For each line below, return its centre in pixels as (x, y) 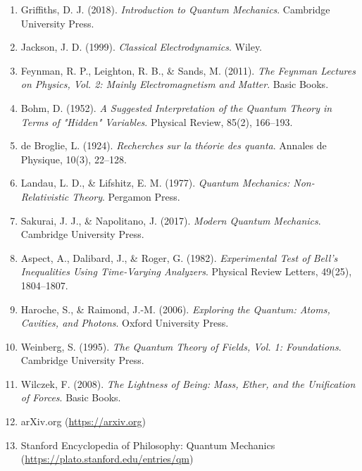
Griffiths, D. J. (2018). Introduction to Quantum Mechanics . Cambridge (175, 9)
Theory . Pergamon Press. (126, 196)
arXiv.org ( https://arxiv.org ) (83, 421)
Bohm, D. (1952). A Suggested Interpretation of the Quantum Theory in (176, 107)
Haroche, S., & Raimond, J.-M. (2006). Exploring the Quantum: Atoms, (175, 309)
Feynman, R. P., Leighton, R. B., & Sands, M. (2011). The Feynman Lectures (188, 70)
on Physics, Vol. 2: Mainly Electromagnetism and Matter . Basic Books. (175, 84)
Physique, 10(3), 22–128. (74, 159)
